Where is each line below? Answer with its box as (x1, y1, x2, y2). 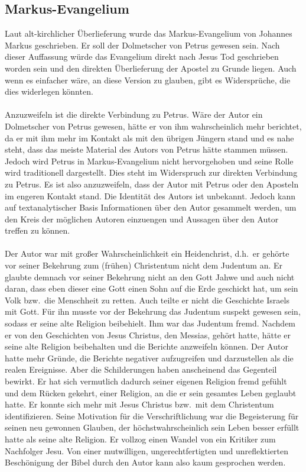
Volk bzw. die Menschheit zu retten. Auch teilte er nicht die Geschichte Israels (5, 293, 289, 306)
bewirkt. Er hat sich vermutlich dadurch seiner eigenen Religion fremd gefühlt (5, 375, 287, 387)
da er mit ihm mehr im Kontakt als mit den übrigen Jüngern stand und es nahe (5, 131, 294, 144)
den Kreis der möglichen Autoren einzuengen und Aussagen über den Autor (5, 212, 279, 225)
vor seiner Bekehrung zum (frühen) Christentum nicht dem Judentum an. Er (5, 259, 282, 271)
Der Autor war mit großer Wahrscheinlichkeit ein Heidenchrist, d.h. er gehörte (5, 247, 289, 260)
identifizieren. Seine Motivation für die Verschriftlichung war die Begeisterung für (5, 409, 299, 422)
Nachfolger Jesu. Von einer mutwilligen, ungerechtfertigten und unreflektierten (5, 444, 289, 457)
